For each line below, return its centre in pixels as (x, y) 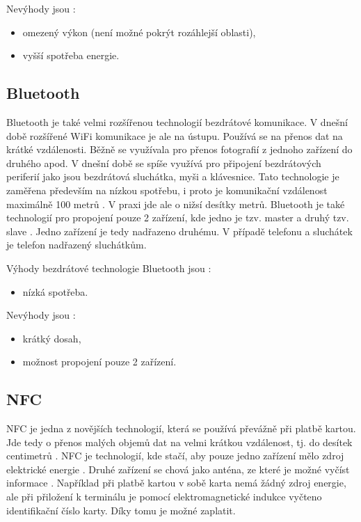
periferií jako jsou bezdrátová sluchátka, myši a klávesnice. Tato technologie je (173, 176)
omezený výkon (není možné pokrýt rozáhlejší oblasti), (139, 32)
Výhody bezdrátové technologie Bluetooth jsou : (109, 268)
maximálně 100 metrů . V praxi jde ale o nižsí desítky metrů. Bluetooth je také (176, 204)
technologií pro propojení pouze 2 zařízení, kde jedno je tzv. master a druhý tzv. (178, 217)
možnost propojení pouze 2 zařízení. (99, 362)
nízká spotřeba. (55, 291)
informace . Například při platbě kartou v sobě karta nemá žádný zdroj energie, (176, 483)
